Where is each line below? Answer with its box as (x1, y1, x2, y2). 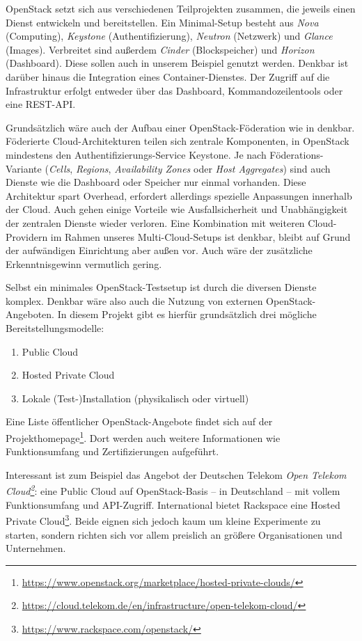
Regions (75, 161, 109, 175)
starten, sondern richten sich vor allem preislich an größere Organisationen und (6, 527, 343, 541)
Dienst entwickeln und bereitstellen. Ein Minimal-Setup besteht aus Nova (6, 15, 319, 29)
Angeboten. (6, 307, 55, 322)
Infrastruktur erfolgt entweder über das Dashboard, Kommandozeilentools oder (6, 83, 343, 97)
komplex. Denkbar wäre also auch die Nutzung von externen (6, 293, 263, 308)
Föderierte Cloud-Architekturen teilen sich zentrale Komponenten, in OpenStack (6, 134, 349, 148)
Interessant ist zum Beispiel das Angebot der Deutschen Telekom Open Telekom (6, 467, 347, 482)
